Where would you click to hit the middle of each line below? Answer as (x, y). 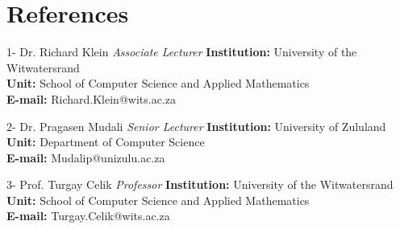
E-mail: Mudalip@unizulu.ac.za (86, 157)
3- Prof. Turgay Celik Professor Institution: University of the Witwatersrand (200, 184)
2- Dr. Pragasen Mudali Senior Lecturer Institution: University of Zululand (196, 126)
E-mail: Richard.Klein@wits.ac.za (91, 98)
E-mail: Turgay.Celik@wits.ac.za (88, 216)
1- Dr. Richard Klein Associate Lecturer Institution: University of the (182, 52)
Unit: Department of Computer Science (106, 142)
